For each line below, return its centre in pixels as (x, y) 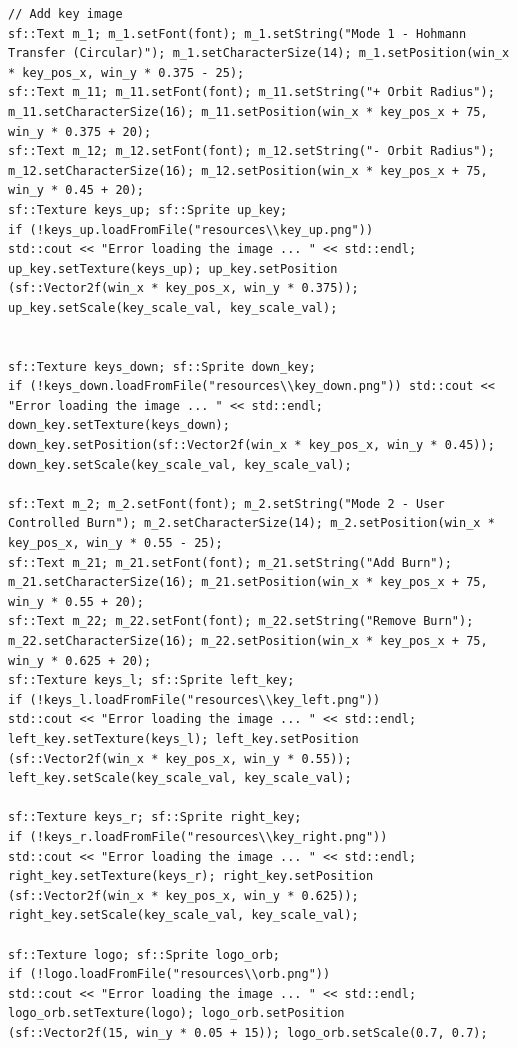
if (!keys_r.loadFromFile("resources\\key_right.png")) (198, 836)
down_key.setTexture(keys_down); (119, 425)
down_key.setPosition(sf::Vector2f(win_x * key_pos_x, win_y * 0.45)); (251, 445)
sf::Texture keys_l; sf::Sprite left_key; (151, 680)
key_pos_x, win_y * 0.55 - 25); (115, 543)
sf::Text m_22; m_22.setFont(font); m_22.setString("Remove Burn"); (241, 621)
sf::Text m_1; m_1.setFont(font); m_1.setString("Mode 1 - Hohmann (237, 33)
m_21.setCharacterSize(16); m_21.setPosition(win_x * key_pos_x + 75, (248, 582)
